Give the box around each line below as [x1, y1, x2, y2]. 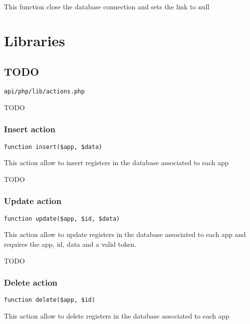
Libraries [4, 30, 65, 50]
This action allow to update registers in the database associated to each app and [4, 229, 246, 239]
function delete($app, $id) [4, 296, 96, 304]
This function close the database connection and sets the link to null [4, 1, 210, 11]
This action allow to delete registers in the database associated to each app [4, 311, 229, 321]
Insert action [4, 123, 55, 135]
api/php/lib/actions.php [4, 88, 85, 95]
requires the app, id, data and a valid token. [4, 238, 137, 249]
